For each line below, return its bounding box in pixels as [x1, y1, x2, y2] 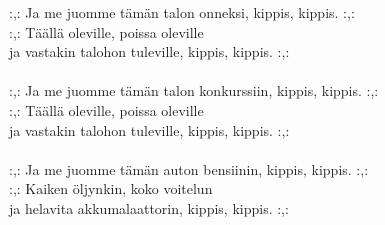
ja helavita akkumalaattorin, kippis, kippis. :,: [9, 197, 289, 218]
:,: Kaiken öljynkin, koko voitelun [9, 178, 213, 199]
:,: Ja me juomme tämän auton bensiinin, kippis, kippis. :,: [9, 158, 369, 179]
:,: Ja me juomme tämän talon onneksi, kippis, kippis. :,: [9, 2, 355, 22]
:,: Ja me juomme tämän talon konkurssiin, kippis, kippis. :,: [9, 80, 379, 101]
